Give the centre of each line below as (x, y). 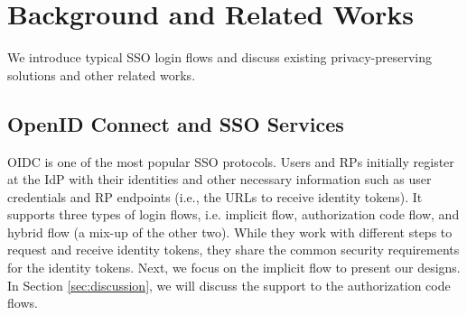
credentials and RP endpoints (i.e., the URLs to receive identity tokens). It (215, 196)
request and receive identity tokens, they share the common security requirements (233, 250)
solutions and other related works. (102, 74)
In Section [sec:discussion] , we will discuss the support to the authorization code (229, 285)
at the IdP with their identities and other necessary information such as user (219, 179)
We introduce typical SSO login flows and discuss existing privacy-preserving (220, 57)
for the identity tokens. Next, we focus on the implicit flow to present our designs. (234, 268)
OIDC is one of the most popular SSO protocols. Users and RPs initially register (231, 161)
